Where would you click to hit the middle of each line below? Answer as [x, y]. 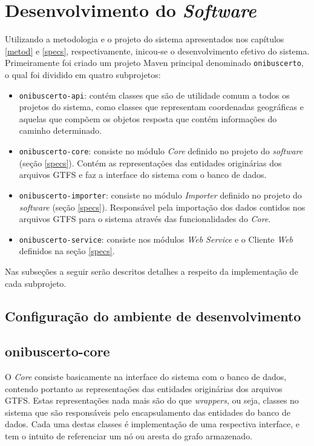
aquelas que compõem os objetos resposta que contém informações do [148, 118]
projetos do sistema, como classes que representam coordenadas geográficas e [161, 107]
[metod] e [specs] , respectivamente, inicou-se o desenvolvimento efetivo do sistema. [157, 51]
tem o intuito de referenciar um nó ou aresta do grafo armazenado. [129, 436]
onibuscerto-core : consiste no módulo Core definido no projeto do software [161, 151]
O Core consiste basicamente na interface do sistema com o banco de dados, [146, 377]
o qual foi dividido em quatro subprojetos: [83, 74]
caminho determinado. [60, 130]
